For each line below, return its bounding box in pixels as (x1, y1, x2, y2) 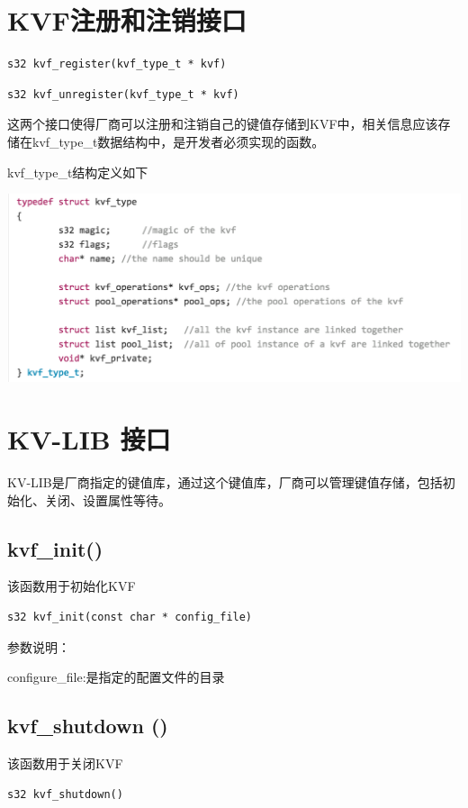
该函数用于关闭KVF (7, 753, 123, 772)
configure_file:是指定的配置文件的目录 (7, 667, 225, 686)
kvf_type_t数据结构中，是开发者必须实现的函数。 (31, 132, 325, 150)
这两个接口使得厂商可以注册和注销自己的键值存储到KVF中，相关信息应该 (7, 114, 438, 133)
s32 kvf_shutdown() (7, 787, 123, 801)
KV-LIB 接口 (7, 421, 171, 458)
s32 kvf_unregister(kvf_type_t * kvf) (7, 87, 239, 101)
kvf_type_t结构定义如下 (7, 162, 148, 181)
